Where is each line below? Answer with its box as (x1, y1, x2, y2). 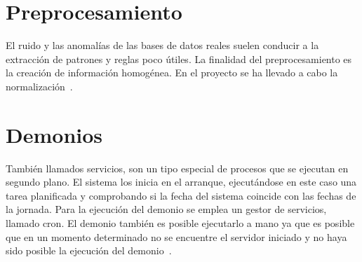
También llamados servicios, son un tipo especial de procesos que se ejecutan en (6, 160, 349, 175)
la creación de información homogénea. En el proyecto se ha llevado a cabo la (6, 65, 338, 80)
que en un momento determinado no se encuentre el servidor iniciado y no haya (6, 229, 347, 244)
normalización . (6, 78, 73, 93)
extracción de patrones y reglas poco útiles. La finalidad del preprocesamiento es (6, 51, 352, 66)
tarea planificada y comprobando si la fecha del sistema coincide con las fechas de (6, 188, 356, 202)
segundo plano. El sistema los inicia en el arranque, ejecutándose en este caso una (6, 174, 357, 189)
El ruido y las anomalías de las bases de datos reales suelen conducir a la (6, 38, 319, 53)
